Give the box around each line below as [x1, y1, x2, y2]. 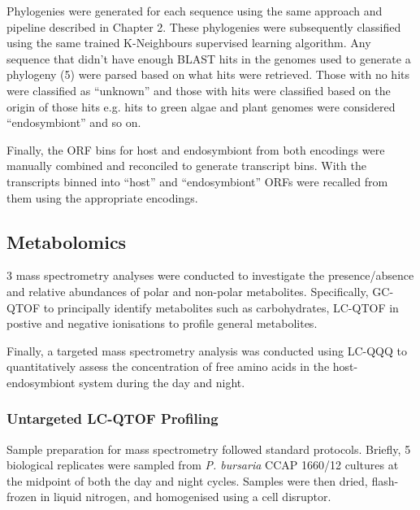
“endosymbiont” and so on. [6, 114, 141, 131]
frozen [6, 488, 37, 505]
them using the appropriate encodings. [6, 189, 198, 206]
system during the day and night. [79, 373, 245, 390]
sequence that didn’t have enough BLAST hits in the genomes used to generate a [6, 50, 411, 67]
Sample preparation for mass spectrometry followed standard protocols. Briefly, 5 [6, 440, 411, 457]
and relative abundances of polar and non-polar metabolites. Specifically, [6, 282, 369, 299]
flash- [371, 472, 399, 489]
